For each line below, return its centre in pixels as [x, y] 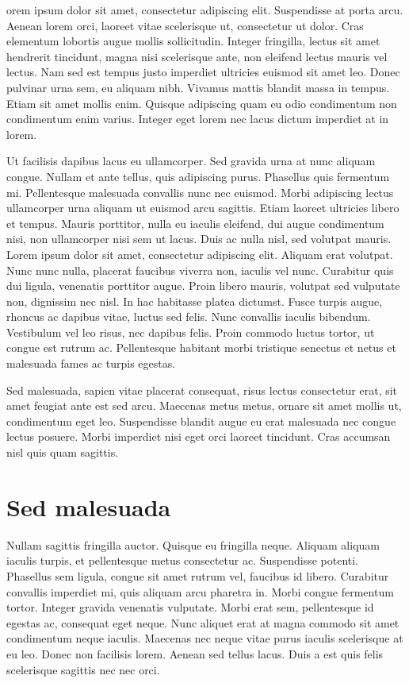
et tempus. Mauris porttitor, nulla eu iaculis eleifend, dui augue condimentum [195, 223]
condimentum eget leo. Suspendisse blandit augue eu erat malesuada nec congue [201, 421]
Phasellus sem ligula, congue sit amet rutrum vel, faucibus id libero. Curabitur [198, 575]
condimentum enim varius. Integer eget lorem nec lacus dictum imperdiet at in [198, 119]
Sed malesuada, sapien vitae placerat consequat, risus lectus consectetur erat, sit [202, 390]
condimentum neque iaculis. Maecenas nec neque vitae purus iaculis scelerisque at [205, 638]
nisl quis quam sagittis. [63, 452]
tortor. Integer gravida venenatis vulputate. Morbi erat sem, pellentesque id [190, 607]
